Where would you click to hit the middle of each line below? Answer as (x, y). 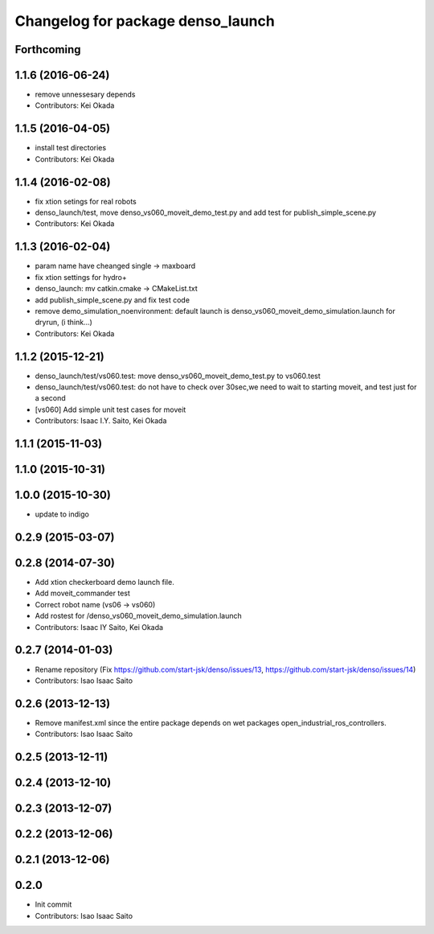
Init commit (53, 904)
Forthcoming (48, 49)
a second (50, 398)
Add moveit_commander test (82, 593)
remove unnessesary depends (85, 95)
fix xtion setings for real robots (86, 201)
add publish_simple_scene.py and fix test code (113, 300)
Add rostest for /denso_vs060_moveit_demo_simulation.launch (138, 616)
